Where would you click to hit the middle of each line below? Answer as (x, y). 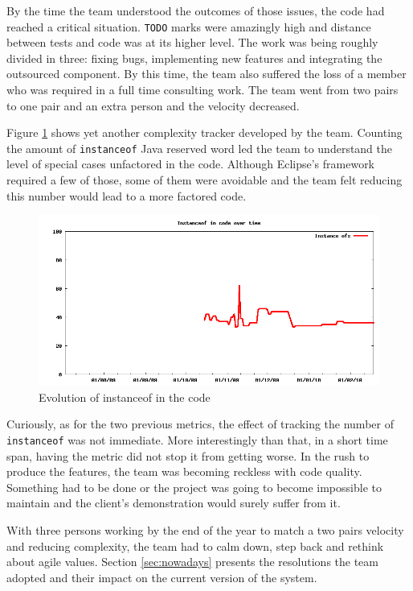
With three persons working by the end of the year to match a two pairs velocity (205, 530)
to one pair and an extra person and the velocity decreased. (153, 105)
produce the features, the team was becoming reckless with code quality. (184, 471)
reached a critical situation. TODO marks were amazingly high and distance (189, 26)
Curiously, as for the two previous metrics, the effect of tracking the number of (200, 424)
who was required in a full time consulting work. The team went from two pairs (202, 90)
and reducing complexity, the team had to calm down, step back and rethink (195, 546)
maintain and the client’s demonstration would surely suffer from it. (174, 503)
